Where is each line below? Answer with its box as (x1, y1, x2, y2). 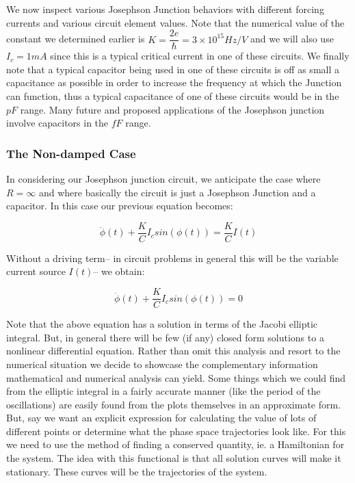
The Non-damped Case (6, 144, 136, 161)
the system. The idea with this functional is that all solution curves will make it (6, 451, 341, 465)
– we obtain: (93, 264, 145, 278)
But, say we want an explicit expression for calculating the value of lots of (6, 410, 317, 425)
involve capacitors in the (6, 116, 109, 130)
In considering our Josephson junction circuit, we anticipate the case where (6, 172, 321, 186)
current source (6, 264, 66, 278)
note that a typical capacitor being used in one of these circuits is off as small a (6, 62, 339, 76)
